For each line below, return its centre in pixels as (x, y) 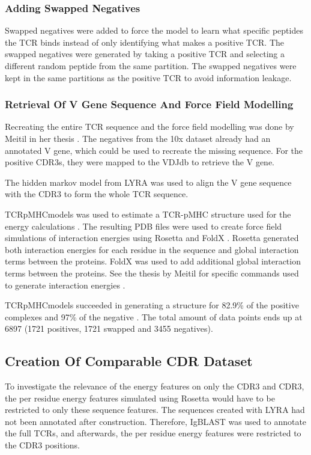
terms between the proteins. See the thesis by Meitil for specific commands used (152, 273)
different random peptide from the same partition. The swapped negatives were (151, 66)
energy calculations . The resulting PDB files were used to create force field (143, 226)
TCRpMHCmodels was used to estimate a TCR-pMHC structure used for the (148, 214)
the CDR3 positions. (42, 445)
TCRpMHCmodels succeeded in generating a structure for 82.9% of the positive (152, 305)
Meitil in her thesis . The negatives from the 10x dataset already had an (138, 138)
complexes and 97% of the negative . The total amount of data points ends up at (154, 316)
